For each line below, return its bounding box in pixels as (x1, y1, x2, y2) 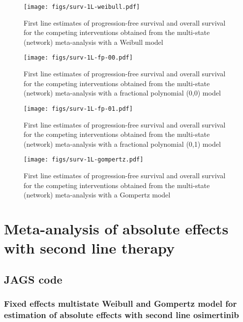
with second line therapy (4, 238, 175, 258)
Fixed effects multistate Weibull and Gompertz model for (4, 297, 237, 310)
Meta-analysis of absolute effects (4, 218, 229, 238)
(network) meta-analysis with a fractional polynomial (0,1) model (24, 138, 221, 149)
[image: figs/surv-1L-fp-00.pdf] (24, 54, 133, 62)
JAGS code (4, 271, 62, 287)
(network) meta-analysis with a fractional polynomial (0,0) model (24, 88, 221, 98)
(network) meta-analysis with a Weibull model (24, 36, 163, 47)
